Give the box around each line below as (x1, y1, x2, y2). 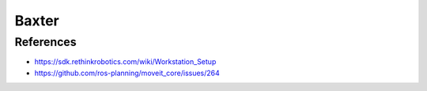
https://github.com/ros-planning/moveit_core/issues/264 (34, 68, 221, 78)
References (14, 35, 77, 49)
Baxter (14, 12, 59, 29)
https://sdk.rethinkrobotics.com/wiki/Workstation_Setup (34, 57, 217, 66)
